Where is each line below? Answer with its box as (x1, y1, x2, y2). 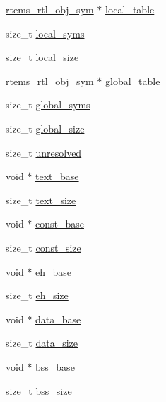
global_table (105, 73, 160, 88)
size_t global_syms (6, 97, 90, 112)
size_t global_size (6, 121, 85, 135)
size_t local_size (6, 50, 79, 65)
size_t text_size (6, 192, 76, 207)
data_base (35, 311, 81, 326)
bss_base (35, 359, 75, 374)
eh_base (35, 264, 72, 279)
